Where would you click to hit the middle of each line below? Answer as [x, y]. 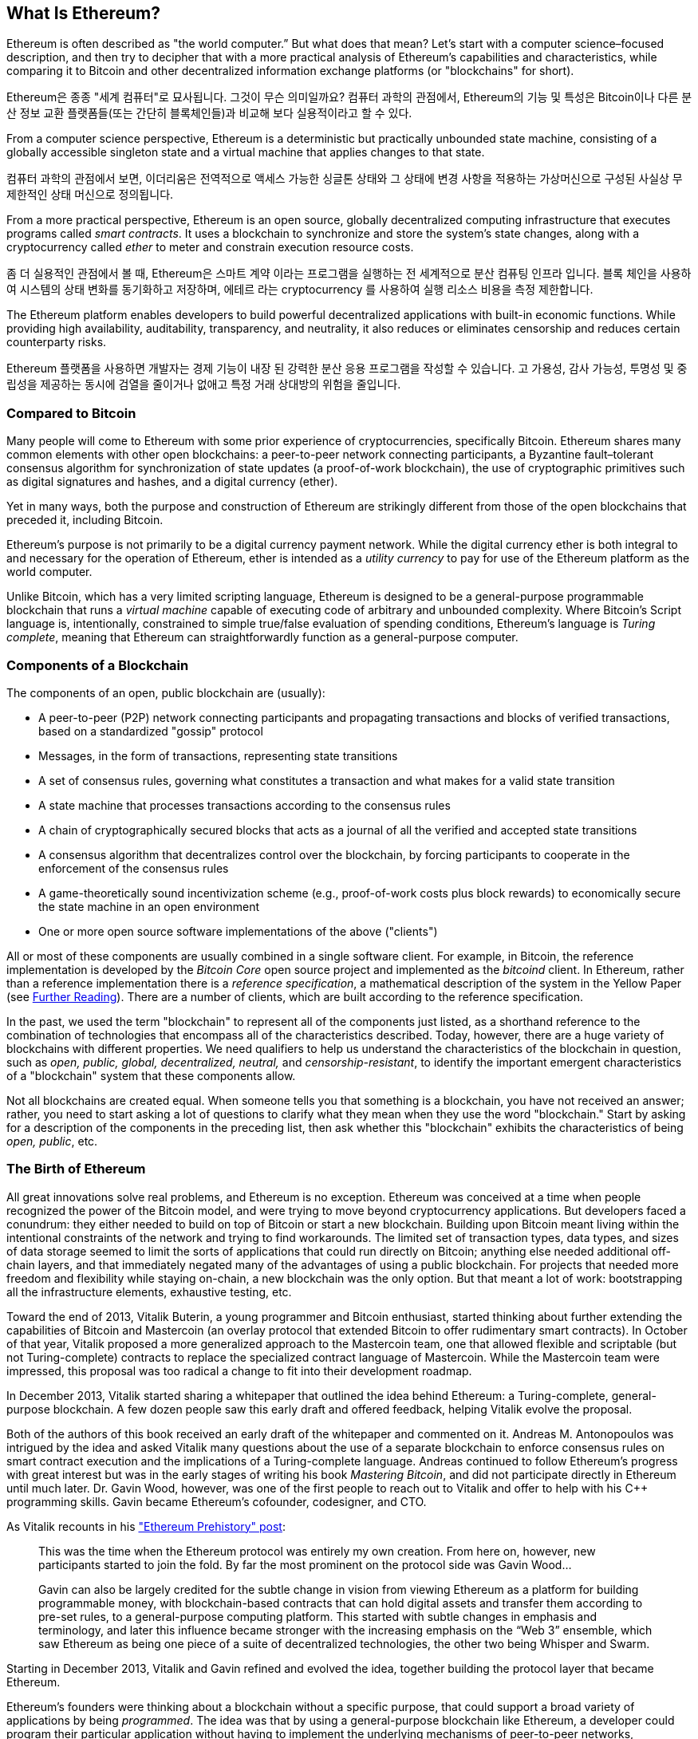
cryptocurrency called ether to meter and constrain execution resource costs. [210, 247]
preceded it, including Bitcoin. [85, 520]
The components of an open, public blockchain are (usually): [166, 692]
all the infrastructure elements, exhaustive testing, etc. [149, 1291]
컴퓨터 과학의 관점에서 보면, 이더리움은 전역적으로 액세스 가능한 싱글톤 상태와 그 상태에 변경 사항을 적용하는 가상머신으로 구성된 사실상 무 [345, 179]
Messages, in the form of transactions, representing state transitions [218, 755]
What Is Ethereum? [83, 13]
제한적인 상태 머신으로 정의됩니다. [90, 195]
